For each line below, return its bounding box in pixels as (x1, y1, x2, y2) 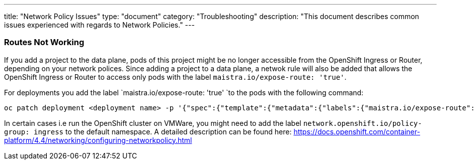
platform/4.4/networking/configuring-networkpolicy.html (4, 135, 192, 144)
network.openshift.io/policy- (303, 119, 422, 127)
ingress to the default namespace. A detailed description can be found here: (34, 127, 292, 136)
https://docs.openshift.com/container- (293, 127, 420, 136)
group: (4, 127, 30, 136)
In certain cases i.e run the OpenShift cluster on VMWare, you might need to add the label (4, 118, 301, 127)
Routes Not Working (4, 37, 85, 48)
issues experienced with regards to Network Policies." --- (4, 21, 195, 29)
